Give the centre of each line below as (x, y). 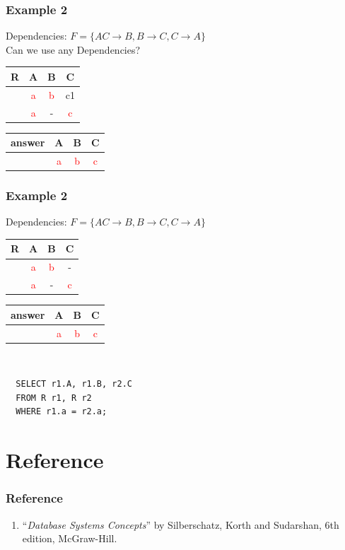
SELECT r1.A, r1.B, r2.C (74, 384)
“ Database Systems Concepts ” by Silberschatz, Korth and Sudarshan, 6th (181, 524)
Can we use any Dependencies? (73, 49)
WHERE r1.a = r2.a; (62, 412)
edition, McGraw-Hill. (70, 538)
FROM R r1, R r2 (54, 398)
